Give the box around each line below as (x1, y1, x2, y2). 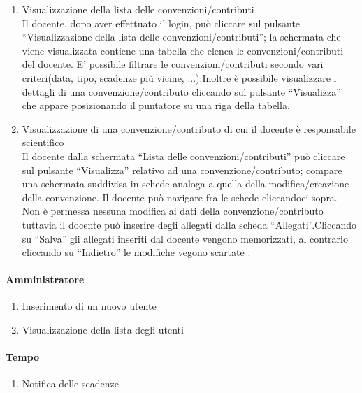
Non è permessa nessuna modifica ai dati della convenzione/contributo (22, 203, 324, 218)
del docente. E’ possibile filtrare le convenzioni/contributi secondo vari (22, 57, 324, 71)
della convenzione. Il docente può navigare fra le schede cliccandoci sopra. (22, 190, 338, 204)
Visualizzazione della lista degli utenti (22, 322, 184, 337)
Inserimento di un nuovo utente (22, 299, 157, 313)
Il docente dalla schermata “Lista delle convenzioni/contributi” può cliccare (22, 148, 345, 163)
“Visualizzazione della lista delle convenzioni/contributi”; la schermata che (22, 29, 341, 44)
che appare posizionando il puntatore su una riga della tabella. (22, 98, 290, 113)
